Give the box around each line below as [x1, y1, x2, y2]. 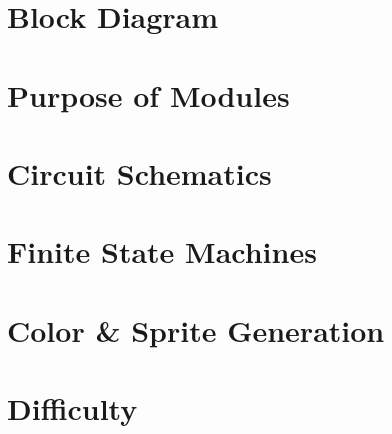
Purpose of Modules [7, 74, 290, 115]
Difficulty [7, 388, 138, 429]
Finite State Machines [7, 231, 317, 272]
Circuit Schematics [7, 152, 272, 193]
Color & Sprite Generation [7, 309, 385, 350]
